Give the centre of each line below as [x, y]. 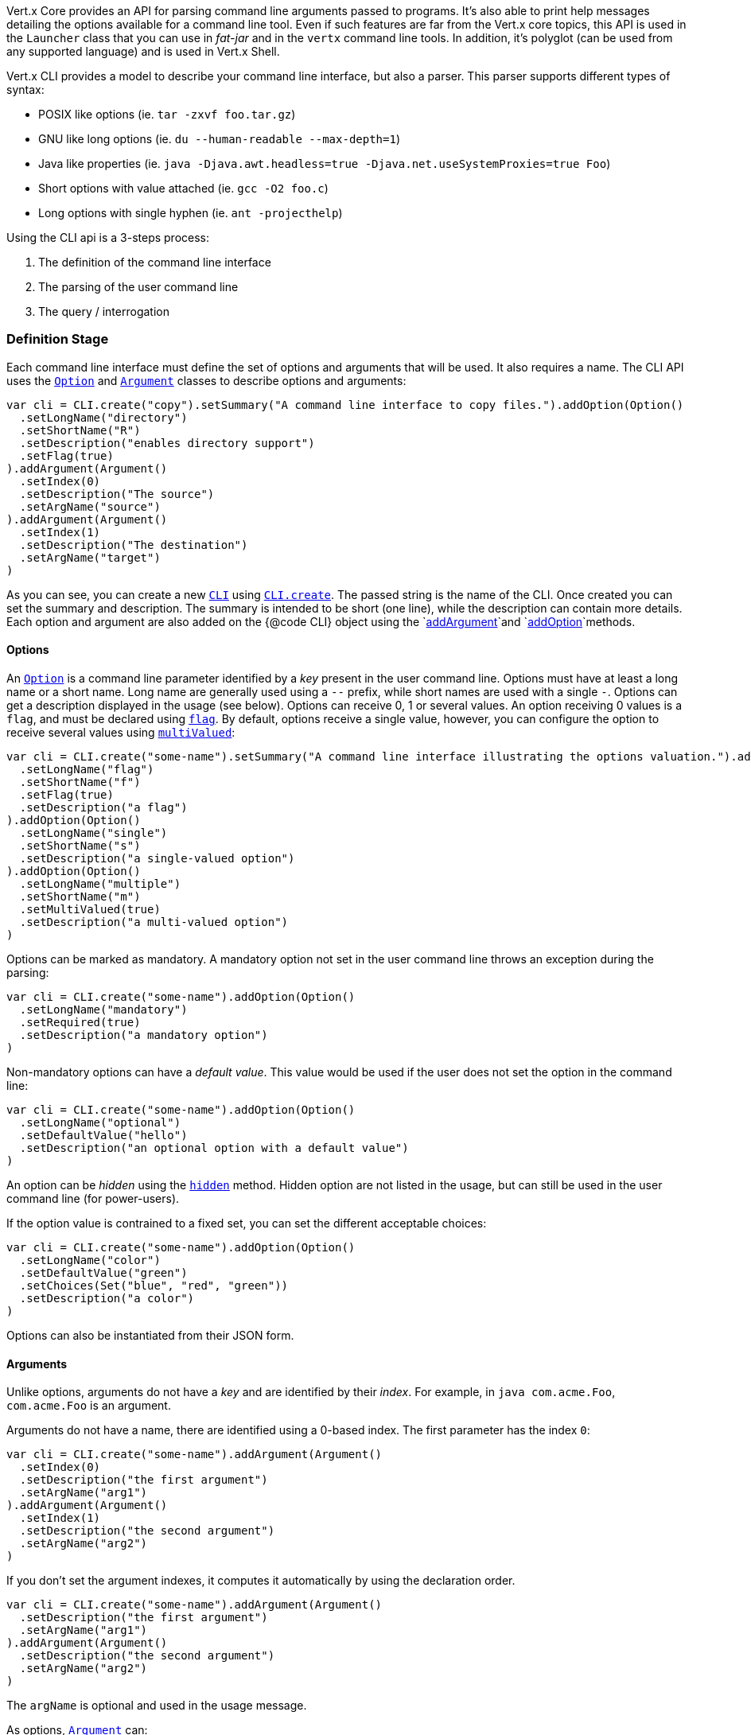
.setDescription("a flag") [103, 807]
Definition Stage [58, 339]
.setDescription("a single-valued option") [157, 858]
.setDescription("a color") [107, 1298]
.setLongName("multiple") [100, 883]
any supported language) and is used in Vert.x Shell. [143, 51]
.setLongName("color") [90, 1260]
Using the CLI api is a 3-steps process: [108, 237]
